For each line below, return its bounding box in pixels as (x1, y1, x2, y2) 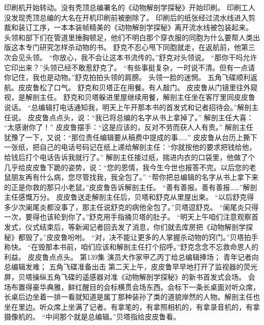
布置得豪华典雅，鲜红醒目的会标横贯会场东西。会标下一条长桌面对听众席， (11, 281, 260, 292)
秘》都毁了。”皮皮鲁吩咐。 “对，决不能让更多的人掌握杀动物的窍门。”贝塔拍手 (4, 231, 258, 242)
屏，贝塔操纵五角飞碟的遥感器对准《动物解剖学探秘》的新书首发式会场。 (4, 272, 246, 282)
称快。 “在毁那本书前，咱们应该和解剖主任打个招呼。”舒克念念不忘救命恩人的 (4, 241, 258, 252)
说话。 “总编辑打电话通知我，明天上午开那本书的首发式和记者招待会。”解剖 (4, 101, 251, 112)
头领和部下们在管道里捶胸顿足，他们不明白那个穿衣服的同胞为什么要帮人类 (4, 32, 253, 42)
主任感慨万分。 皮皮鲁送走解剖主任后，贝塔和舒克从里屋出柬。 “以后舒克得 (4, 192, 254, 202)
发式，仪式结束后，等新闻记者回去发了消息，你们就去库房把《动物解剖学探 (4, 222, 253, 232)
